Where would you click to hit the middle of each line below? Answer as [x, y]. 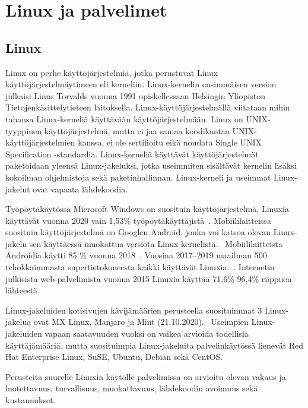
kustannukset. [31, 400]
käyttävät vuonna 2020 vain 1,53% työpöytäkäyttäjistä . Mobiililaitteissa [138, 220]
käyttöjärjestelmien [40, 142]
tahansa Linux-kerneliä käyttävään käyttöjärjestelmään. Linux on [124, 118]
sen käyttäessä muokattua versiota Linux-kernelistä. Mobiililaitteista [156, 243]
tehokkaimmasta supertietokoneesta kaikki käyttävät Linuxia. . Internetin [140, 267]
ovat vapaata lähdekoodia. [80, 189]
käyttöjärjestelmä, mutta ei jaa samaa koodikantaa [137, 130]
